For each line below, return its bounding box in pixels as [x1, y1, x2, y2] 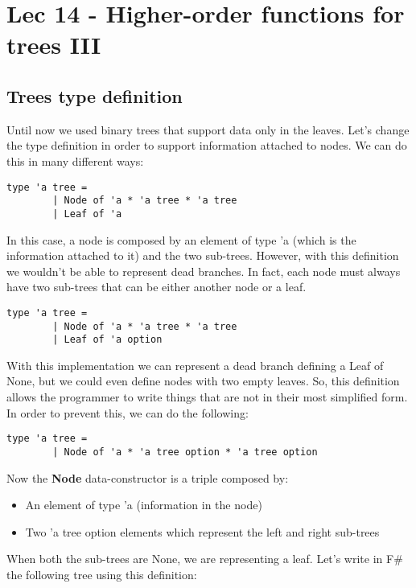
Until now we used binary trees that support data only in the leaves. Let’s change [6, 121, 410, 138]
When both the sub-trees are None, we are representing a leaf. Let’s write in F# [6, 550, 403, 567]
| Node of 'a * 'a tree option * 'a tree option [52, 446, 318, 458]
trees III [6, 28, 101, 61]
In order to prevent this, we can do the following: [6, 404, 249, 421]
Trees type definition [6, 83, 183, 108]
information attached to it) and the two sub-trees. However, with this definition [6, 247, 399, 264]
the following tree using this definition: [6, 565, 197, 582]
